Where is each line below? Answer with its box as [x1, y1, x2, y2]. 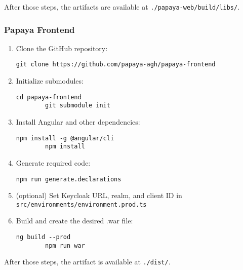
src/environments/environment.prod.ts [16, 201, 147, 208]
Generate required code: [16, 157, 91, 168]
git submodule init [45, 102, 110, 109]
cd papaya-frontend [16, 93, 82, 101]
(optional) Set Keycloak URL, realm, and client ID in [16, 190, 182, 201]
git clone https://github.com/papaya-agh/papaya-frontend [16, 61, 216, 68]
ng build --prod [16, 234, 71, 241]
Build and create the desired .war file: [16, 215, 133, 226]
